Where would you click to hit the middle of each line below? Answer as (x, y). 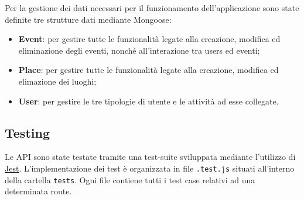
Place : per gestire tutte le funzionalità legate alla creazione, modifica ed (148, 70)
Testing (27, 132)
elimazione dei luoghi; (57, 81)
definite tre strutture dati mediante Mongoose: (88, 19)
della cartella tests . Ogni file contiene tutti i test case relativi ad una (130, 179)
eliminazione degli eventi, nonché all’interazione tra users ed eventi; (139, 50)
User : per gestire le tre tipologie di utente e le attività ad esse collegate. (148, 101)
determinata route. (38, 191)
